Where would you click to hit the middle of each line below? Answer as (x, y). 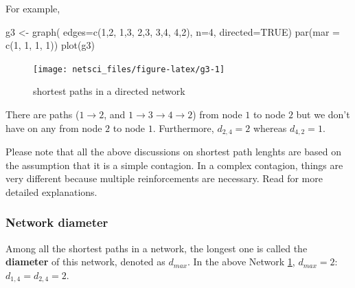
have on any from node (54, 128)
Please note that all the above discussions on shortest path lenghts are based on (173, 152)
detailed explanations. (51, 191)
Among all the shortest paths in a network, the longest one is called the (157, 248)
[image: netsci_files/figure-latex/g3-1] (129, 69)
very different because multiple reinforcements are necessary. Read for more (164, 178)
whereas (270, 128)
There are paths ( (43, 114)
